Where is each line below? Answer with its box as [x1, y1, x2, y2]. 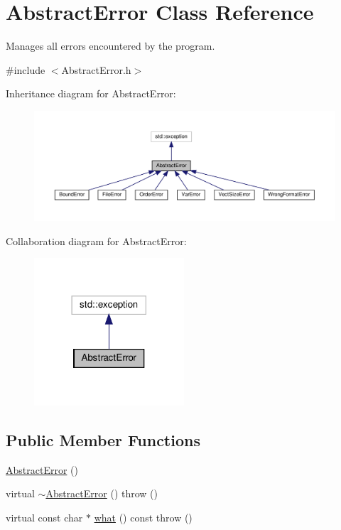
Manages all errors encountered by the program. [6, 38, 215, 53]
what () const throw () [94, 509, 193, 524]
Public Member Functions [6, 428, 200, 450]
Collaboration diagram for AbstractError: [6, 233, 187, 248]
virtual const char [6, 509, 83, 524]
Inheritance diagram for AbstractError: [6, 86, 176, 101]
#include [6, 62, 45, 77]
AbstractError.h [61, 62, 131, 77]
